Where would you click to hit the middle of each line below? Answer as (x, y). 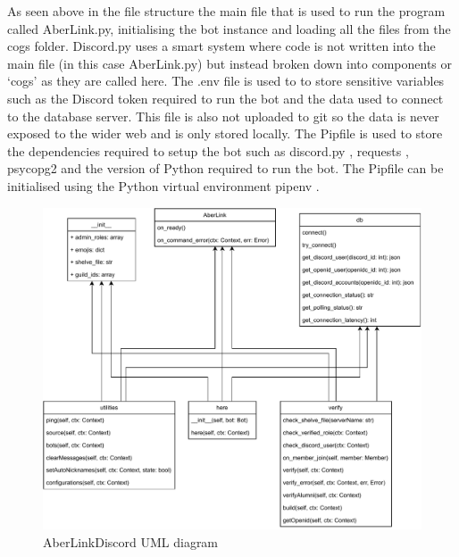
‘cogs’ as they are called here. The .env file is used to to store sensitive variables (226, 81)
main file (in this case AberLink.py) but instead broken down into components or (230, 63)
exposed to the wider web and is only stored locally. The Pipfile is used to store (225, 133)
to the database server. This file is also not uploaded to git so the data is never (223, 116)
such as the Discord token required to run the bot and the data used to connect (225, 98)
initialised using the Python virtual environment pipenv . (163, 185)
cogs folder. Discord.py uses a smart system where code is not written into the (221, 46)
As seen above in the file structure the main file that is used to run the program (226, 11)
